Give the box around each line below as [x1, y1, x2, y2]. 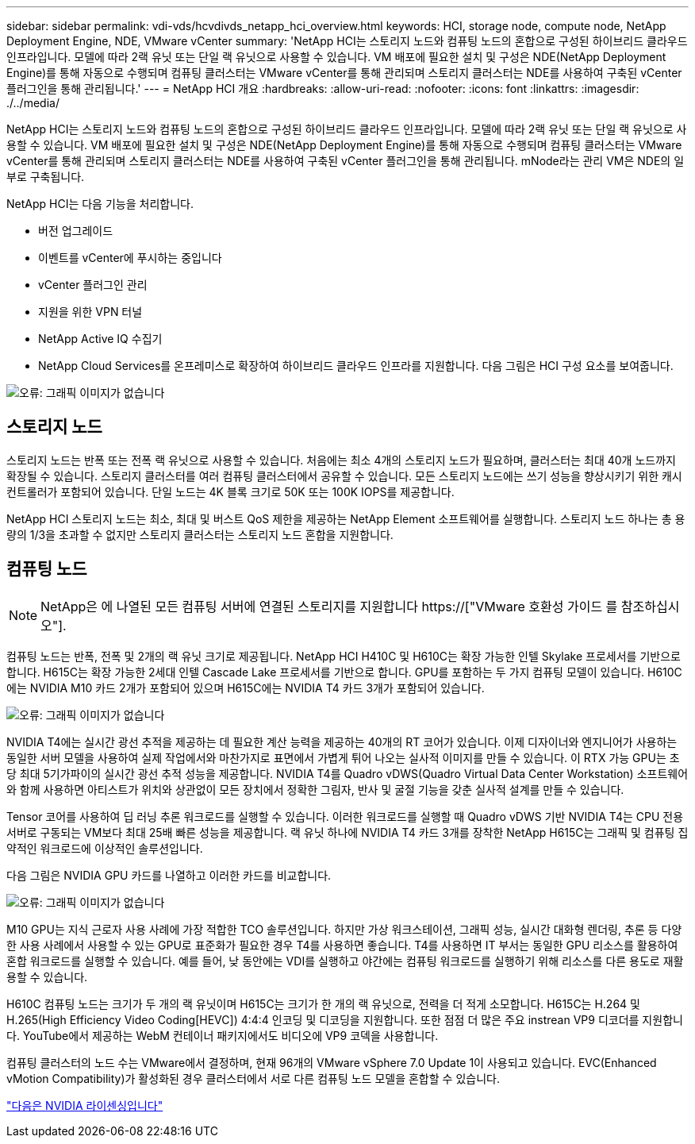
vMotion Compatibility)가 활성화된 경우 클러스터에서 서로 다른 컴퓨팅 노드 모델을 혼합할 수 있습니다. [6, 1071, 500, 1085]
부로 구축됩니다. [6, 170, 85, 183]
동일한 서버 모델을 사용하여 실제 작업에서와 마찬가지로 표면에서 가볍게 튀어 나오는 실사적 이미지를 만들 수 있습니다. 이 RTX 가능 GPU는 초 [6, 750, 680, 765]
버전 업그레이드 [38, 224, 113, 237]
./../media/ [6, 96, 60, 110]
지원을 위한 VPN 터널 [38, 305, 143, 318]
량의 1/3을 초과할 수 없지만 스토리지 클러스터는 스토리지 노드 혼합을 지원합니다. [6, 527, 394, 541]
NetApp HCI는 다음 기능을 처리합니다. [6, 197, 194, 210]
